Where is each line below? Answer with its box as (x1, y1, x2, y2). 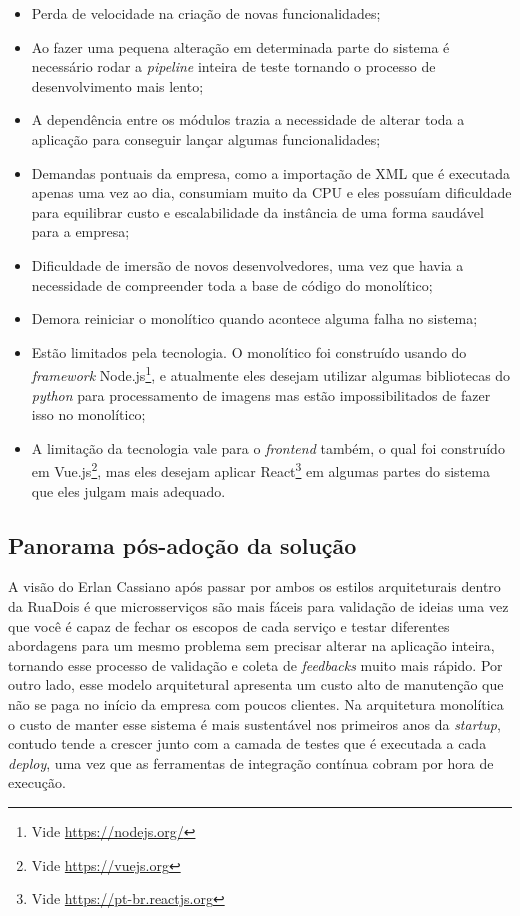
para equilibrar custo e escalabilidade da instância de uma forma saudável (31, 201, 484, 222)
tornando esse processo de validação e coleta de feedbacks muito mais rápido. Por (8, 654, 503, 675)
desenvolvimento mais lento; (31, 75, 204, 96)
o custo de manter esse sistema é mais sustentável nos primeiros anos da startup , (8, 713, 501, 734)
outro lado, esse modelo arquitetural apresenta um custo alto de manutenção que (8, 674, 504, 695)
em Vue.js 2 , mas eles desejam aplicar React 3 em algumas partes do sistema (31, 458, 490, 481)
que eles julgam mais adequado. (31, 480, 226, 501)
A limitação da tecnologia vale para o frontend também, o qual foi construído (31, 437, 505, 458)
